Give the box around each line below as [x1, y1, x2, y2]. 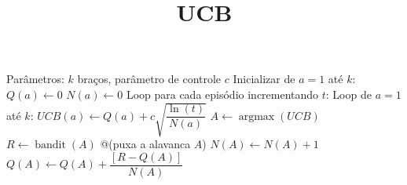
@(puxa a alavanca [100, 136, 191, 152]
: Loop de [325, 85, 372, 102]
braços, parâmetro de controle [77, 71, 222, 87]
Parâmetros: [6, 71, 64, 87]
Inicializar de [233, 71, 295, 87]
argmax [238, 111, 275, 122]
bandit [35, 140, 66, 151]
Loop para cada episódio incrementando [126, 85, 319, 102]
